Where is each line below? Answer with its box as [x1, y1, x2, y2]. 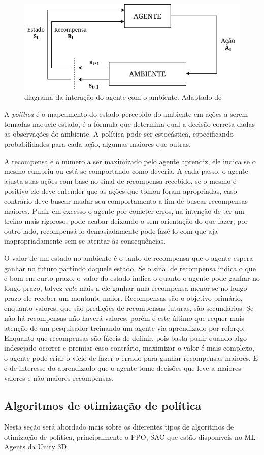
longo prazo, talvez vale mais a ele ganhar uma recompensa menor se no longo [4, 282, 247, 293]
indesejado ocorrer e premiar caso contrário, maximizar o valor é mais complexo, [4, 342, 254, 353]
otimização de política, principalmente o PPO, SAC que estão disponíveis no [4, 431, 242, 442]
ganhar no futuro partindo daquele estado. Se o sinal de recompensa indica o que [4, 262, 256, 273]
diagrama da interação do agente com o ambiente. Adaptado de [24, 91, 222, 102]
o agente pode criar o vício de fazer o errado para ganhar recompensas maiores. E [4, 352, 258, 363]
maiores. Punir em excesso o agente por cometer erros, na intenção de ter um [4, 205, 244, 216]
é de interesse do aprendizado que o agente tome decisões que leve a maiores [4, 362, 241, 373]
